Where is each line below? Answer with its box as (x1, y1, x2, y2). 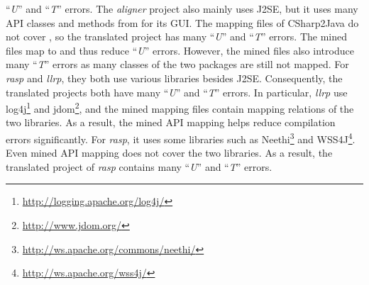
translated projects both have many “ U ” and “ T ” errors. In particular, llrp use (6, 84, 348, 99)
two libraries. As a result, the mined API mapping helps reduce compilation (6, 115, 336, 130)
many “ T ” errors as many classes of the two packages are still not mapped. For (6, 57, 349, 72)
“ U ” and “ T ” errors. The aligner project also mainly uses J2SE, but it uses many (6, 1, 358, 16)
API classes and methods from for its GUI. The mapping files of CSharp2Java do (6, 15, 359, 30)
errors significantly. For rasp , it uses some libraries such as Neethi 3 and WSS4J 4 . (6, 130, 356, 146)
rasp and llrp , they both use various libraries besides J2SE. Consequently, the (6, 70, 343, 85)
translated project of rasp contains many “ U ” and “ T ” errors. (6, 159, 272, 174)
